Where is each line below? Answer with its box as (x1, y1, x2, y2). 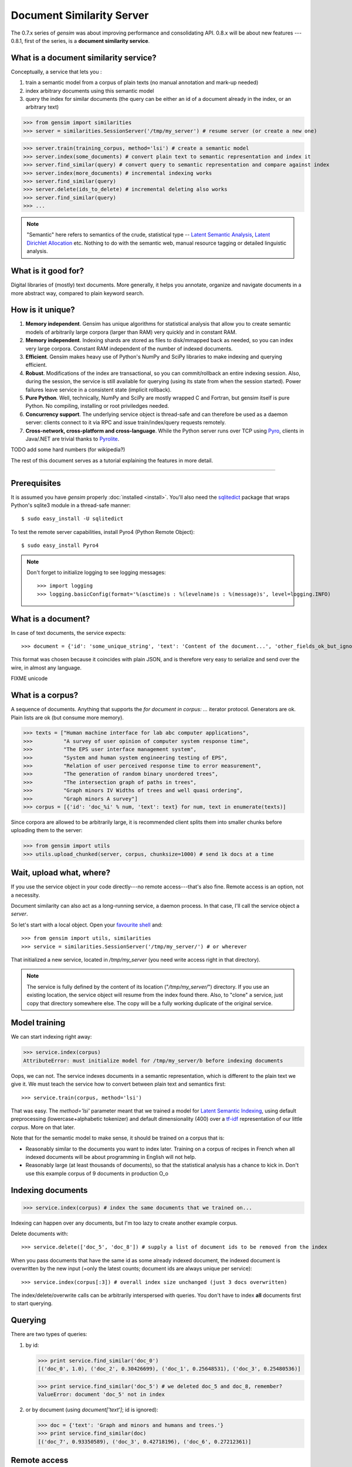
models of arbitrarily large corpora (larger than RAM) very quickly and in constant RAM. (25, 329, 237, 336)
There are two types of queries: (11, 1331, 87, 1338)
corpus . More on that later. (11, 1124, 76, 1131)
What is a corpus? (11, 690, 79, 701)
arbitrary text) (25, 103, 59, 111)
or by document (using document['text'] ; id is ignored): (25, 1406, 158, 1414)
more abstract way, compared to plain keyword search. (11, 289, 144, 296)
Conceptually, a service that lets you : (11, 68, 102, 75)
